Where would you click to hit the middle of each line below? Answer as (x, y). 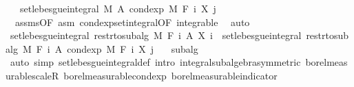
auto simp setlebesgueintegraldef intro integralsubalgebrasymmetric (155, 62)
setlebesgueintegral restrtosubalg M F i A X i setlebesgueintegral (156, 35)
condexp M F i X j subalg (133, 48)
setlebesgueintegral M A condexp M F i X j (118, 8)
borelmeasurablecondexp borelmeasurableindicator (170, 75)
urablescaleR (32, 75)
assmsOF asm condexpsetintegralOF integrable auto (132, 22)
